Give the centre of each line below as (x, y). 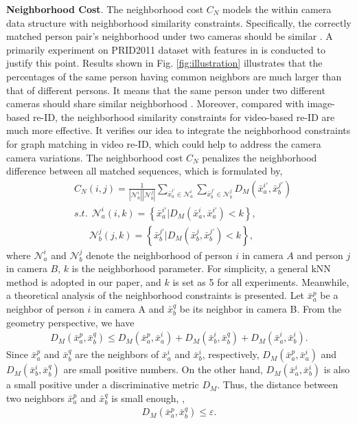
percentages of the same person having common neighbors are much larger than (174, 76)
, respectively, (231, 354)
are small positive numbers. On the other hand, (163, 369)
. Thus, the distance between (278, 384)
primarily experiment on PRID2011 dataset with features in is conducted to (166, 49)
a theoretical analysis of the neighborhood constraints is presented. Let (156, 295)
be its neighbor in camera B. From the (261, 309)
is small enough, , (148, 398)
